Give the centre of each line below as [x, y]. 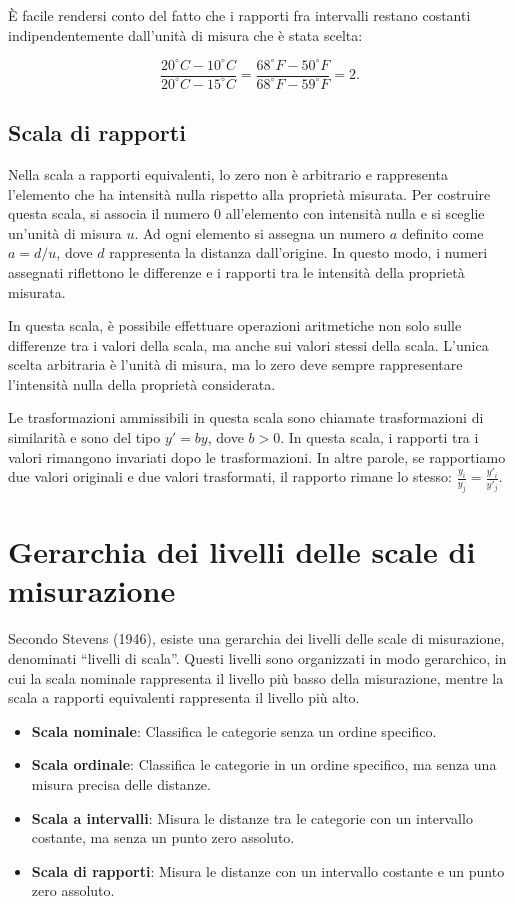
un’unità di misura [65, 232]
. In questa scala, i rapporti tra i [379, 437]
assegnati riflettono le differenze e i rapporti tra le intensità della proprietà [236, 271]
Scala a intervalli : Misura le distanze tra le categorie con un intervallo [252, 817]
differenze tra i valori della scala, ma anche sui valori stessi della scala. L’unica [248, 344]
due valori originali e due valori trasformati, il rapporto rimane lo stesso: [230, 476]
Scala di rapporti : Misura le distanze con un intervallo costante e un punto [268, 870]
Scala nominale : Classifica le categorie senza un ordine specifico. [234, 730]
